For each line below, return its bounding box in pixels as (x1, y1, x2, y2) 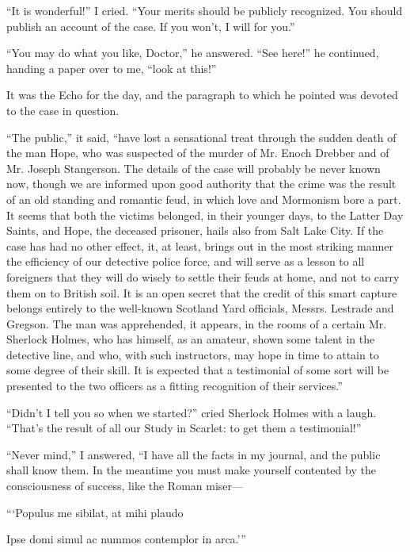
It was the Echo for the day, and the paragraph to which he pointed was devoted (6, 86, 398, 103)
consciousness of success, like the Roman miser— (6, 477, 244, 494)
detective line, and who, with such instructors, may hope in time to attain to (6, 346, 379, 362)
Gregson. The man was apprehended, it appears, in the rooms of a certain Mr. (6, 315, 387, 332)
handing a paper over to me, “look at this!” (6, 59, 217, 76)
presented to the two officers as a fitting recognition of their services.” (6, 378, 343, 394)
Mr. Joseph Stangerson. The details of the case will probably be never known (6, 159, 381, 176)
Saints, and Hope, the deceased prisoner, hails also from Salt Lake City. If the (6, 222, 384, 239)
